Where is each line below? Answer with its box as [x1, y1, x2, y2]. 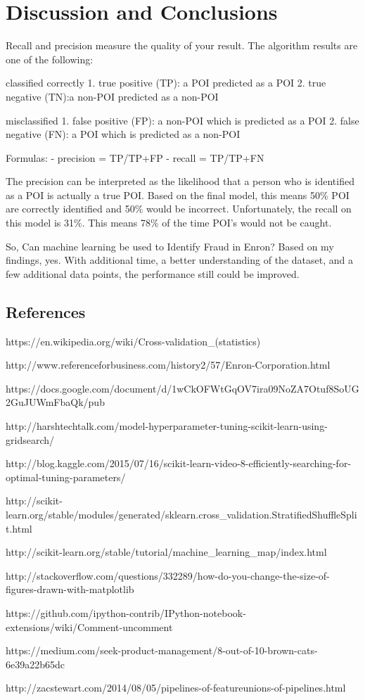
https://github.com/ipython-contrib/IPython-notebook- [6, 605, 246, 620]
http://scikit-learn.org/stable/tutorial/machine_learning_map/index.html [6, 545, 327, 559]
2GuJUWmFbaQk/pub [6, 395, 105, 409]
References [6, 300, 86, 322]
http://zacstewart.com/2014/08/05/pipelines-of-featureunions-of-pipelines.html [6, 680, 346, 695]
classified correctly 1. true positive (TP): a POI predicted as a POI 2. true [6, 75, 326, 90]
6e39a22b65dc [6, 656, 65, 671]
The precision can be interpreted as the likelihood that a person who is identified [6, 174, 354, 189]
